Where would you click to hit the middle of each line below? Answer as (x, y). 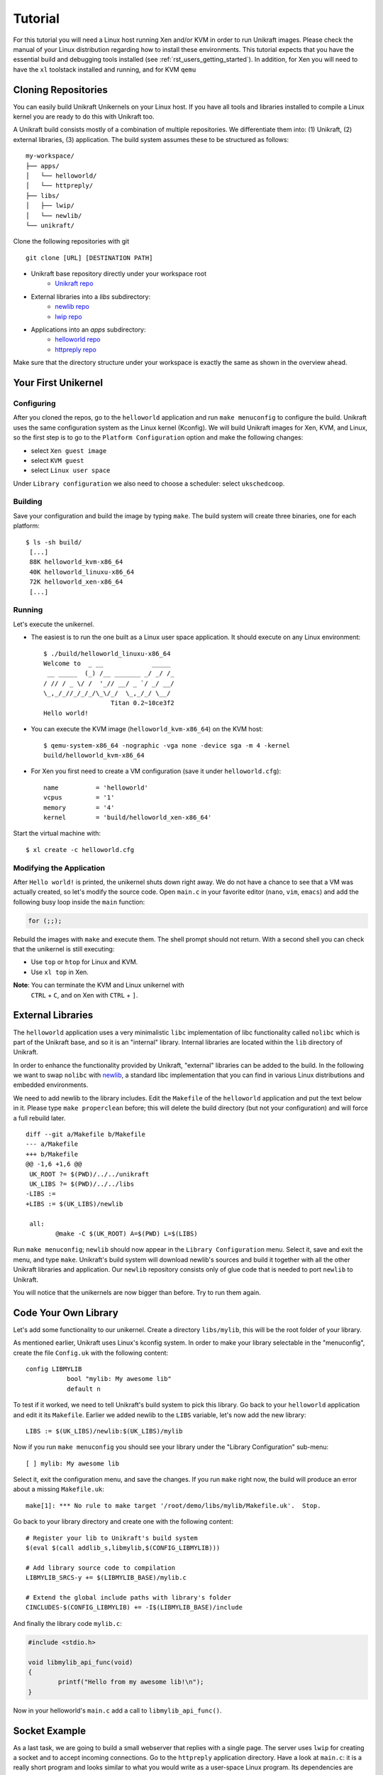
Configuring (34, 403)
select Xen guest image (69, 450)
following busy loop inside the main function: (79, 902)
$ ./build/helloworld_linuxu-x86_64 (107, 654)
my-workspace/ (50, 156)
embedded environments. (51, 1085)
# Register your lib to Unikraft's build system (112, 1538)
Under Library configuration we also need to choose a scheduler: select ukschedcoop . (149, 484)
